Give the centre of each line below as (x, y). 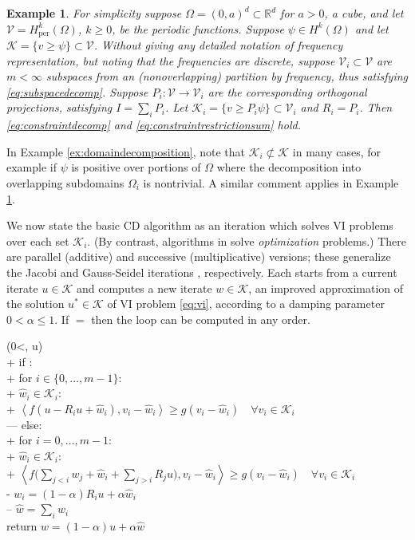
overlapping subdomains (65, 183)
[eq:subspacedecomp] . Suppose (77, 91)
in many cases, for (337, 151)
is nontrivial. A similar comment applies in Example (271, 183)
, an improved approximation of (326, 288)
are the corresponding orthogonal (287, 91)
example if (32, 167)
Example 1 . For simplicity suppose (94, 13)
